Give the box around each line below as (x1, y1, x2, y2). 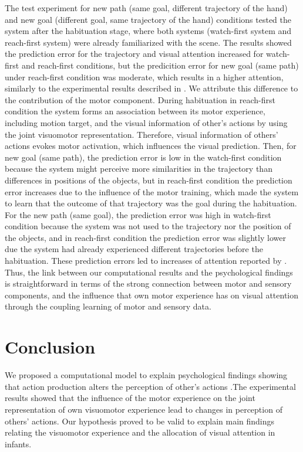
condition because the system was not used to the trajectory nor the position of (5, 220, 291, 232)
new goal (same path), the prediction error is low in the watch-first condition (5, 151, 282, 163)
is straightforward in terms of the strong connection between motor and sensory (5, 277, 292, 290)
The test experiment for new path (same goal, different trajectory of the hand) (5, 2, 288, 13)
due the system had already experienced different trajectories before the (5, 243, 263, 255)
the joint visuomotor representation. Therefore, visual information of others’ (5, 128, 278, 140)
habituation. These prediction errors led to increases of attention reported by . (5, 254, 287, 267)
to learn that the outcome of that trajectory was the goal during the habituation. (5, 197, 297, 209)
